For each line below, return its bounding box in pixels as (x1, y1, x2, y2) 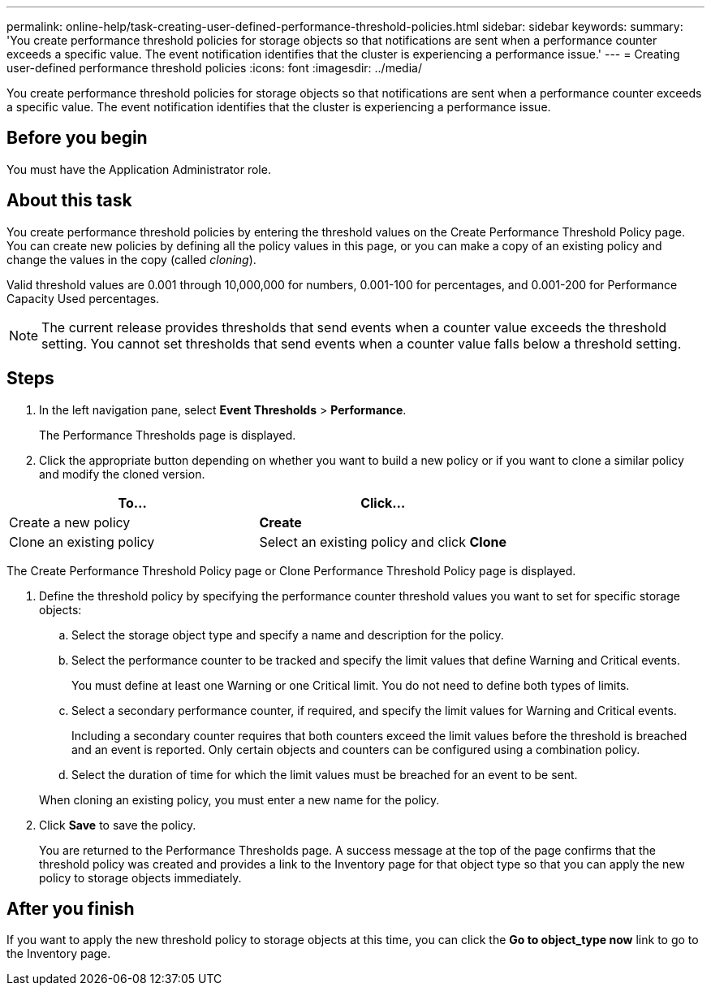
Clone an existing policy (9, 533, 155, 550)
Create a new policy (9, 513, 131, 531)
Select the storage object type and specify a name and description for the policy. (71, 627, 504, 642)
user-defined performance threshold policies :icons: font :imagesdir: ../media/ (6, 61, 422, 75)
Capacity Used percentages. (6, 291, 160, 305)
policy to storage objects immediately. (39, 870, 242, 885)
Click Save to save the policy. (39, 817, 196, 832)
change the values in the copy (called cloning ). (6, 252, 256, 266)
